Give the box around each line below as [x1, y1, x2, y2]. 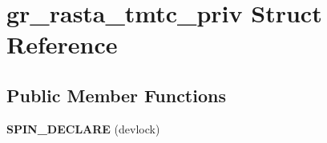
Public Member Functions [6, 82, 226, 107]
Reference [6, 28, 118, 61]
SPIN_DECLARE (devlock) [6, 120, 160, 137]
